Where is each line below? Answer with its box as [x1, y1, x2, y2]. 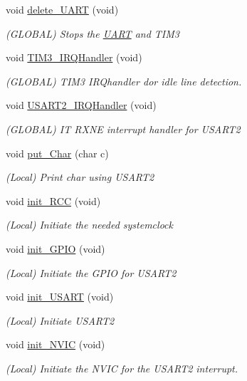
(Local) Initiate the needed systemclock [6, 217, 173, 232]
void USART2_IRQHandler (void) [6, 98, 157, 113]
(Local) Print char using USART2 [6, 169, 154, 184]
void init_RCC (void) [6, 193, 101, 208]
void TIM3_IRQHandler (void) [6, 50, 142, 65]
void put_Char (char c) [6, 145, 109, 160]
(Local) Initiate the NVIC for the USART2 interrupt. [6, 360, 238, 375]
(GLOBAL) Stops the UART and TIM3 [6, 26, 179, 41]
